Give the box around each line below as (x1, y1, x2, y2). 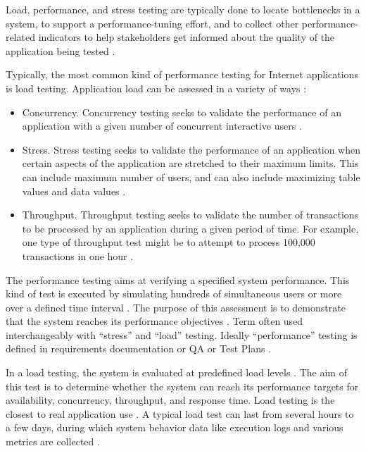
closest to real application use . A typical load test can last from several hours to (6, 406, 354, 421)
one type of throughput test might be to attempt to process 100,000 (22, 235, 315, 249)
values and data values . (22, 183, 126, 198)
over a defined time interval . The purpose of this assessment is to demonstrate (6, 299, 346, 314)
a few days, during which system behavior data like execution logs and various (6, 420, 343, 435)
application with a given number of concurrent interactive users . (22, 118, 302, 133)
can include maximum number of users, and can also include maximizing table (22, 169, 360, 184)
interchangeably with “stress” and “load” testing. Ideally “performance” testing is (6, 327, 358, 342)
